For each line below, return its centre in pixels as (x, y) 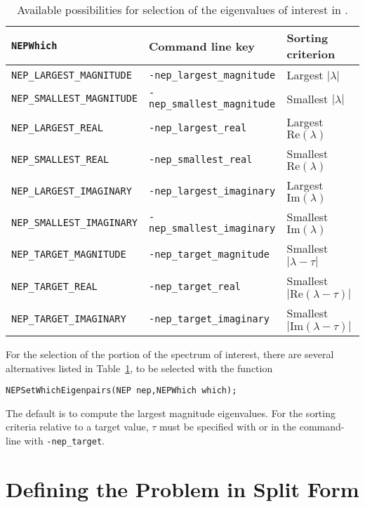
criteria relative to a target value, (77, 427)
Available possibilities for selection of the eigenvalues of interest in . (182, 9)
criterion (311, 54)
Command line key (202, 46)
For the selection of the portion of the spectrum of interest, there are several (170, 354)
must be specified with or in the (228, 427)
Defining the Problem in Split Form (182, 488)
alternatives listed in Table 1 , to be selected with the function (139, 368)
